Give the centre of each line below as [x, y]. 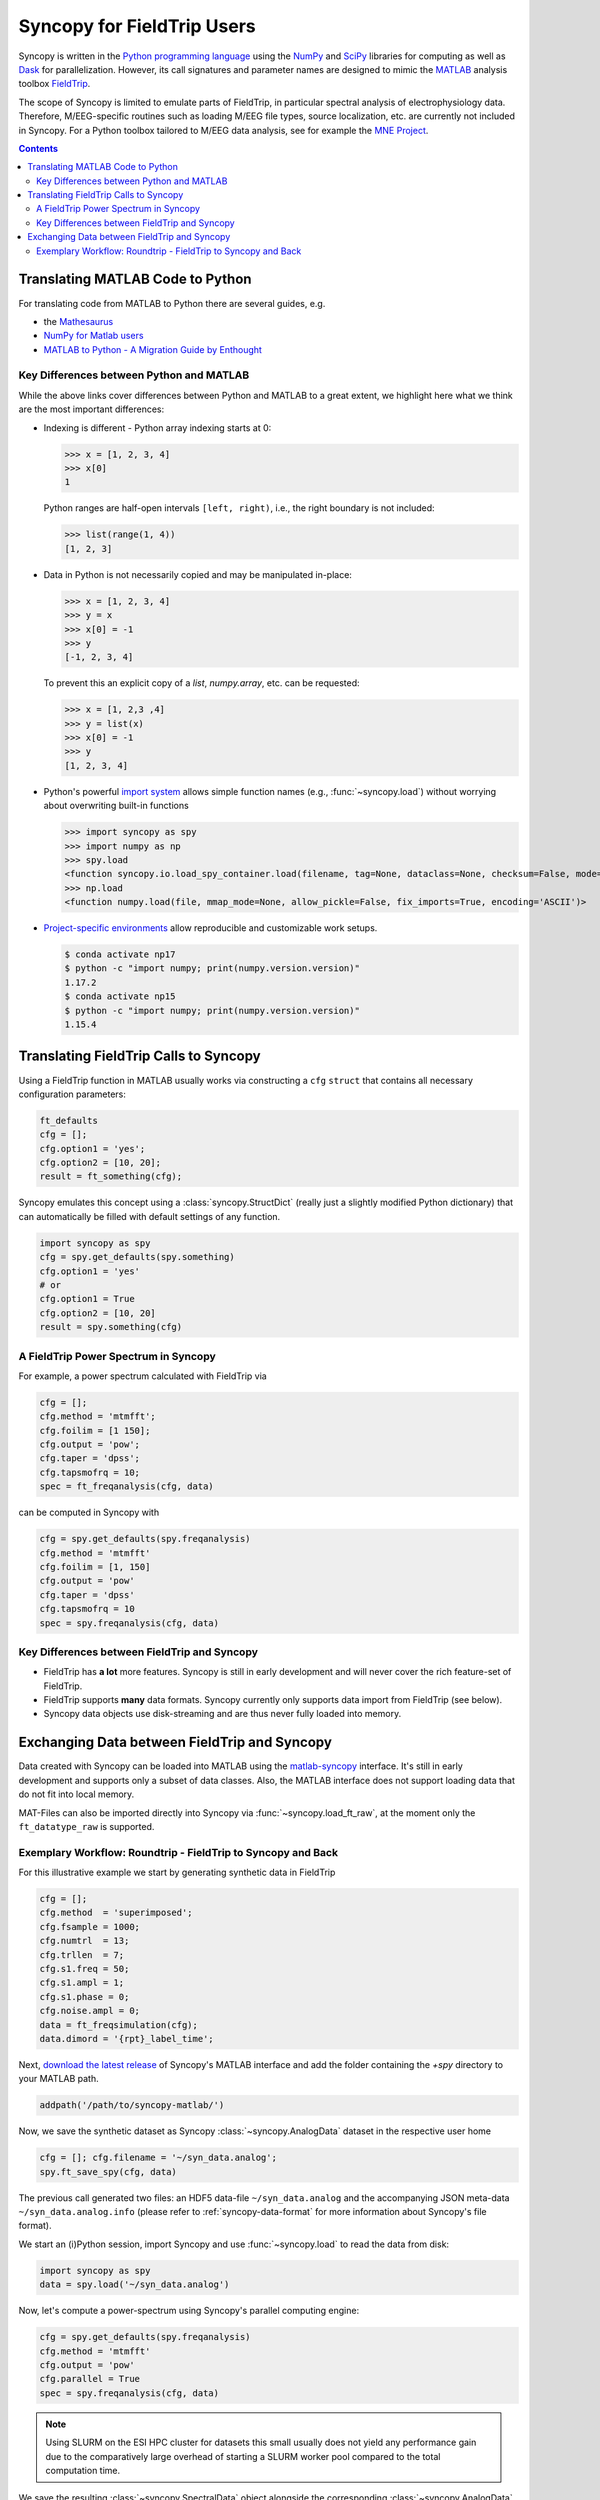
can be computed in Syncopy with [89, 1512]
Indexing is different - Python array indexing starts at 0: [157, 427]
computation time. [83, 2470]
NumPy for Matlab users [93, 336]
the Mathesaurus [78, 321]
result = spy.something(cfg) [111, 1327]
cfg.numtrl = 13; [84, 1941]
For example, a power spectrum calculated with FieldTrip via [142, 1376]
